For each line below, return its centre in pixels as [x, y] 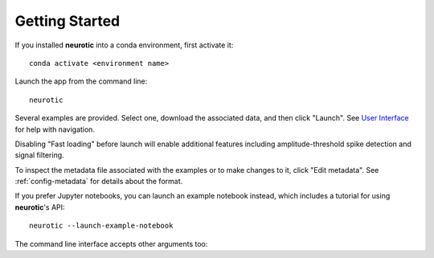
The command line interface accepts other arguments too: [111, 244]
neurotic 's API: [40, 207]
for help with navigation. [55, 129]
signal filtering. [39, 155]
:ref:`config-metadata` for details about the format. [99, 182]
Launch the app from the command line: [81, 81]
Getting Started [68, 21]
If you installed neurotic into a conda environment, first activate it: [124, 45]
